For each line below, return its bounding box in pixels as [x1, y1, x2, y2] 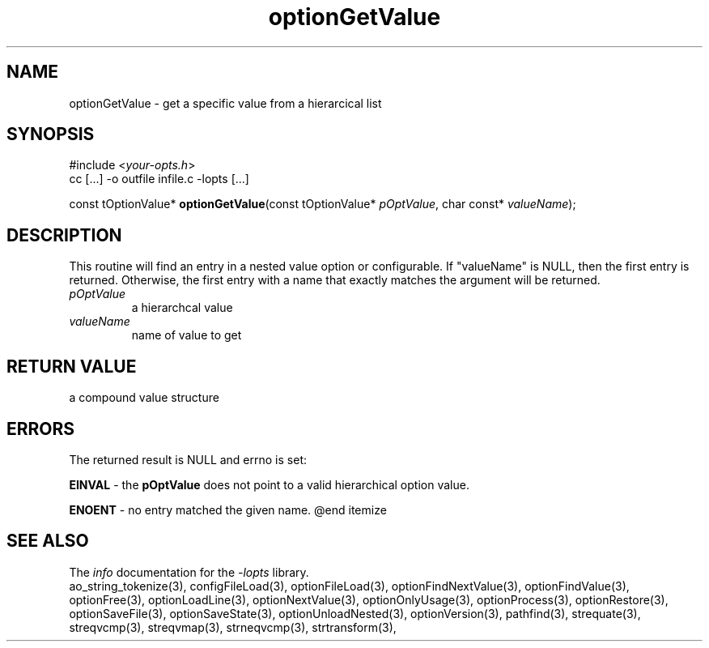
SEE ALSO [6, 531, 89, 552]
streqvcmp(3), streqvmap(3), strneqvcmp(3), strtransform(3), [69, 620, 397, 634]
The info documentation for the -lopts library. [69, 565, 309, 579]
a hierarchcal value [131, 301, 233, 315]
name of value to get [131, 328, 242, 343]
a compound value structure [69, 390, 219, 405]
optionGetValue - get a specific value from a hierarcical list [69, 96, 382, 110]
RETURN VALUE [6, 356, 137, 377]
